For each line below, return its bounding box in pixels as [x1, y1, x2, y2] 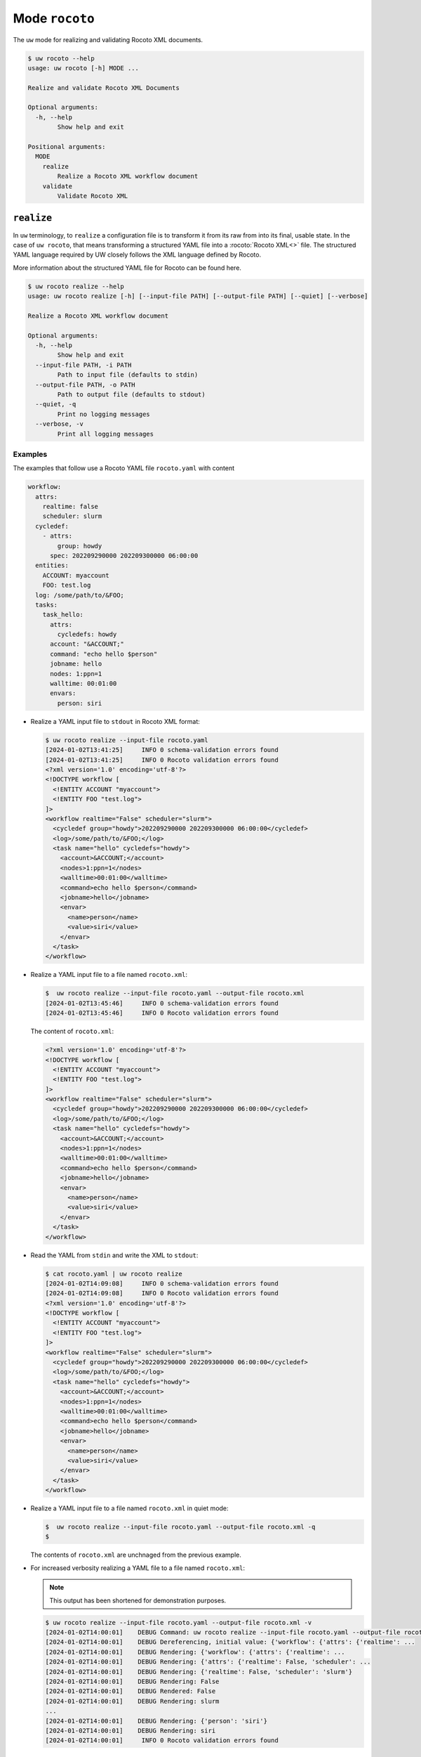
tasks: [35, 601, 58, 609]
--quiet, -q [35, 401, 76, 408]
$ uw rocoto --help [27, 54, 95, 63]
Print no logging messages [57, 410, 150, 418]
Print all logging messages [57, 429, 154, 438]
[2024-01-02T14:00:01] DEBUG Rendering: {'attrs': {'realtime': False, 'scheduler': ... [45, 1658, 371, 1666]
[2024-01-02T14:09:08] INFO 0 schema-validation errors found [45, 1279, 279, 1288]
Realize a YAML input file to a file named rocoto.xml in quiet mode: [30, 1504, 229, 1512]
